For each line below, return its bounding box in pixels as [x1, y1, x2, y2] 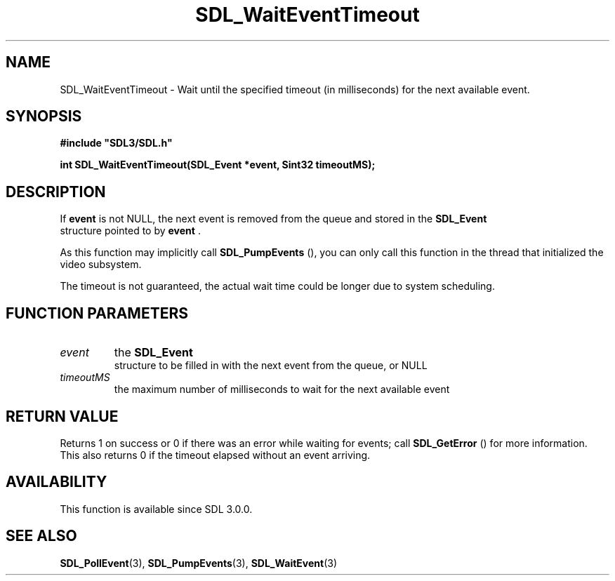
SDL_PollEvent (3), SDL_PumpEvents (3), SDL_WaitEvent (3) [60, 556, 338, 569]
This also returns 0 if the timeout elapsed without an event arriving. [60, 448, 371, 461]
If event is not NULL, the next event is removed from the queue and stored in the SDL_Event [60, 213, 487, 225]
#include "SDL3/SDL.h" [60, 137, 173, 149]
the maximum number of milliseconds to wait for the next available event [114, 383, 450, 396]
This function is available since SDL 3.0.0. [60, 502, 253, 515]
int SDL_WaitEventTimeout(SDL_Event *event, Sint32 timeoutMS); [60, 159, 376, 171]
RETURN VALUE [6, 407, 119, 425]
